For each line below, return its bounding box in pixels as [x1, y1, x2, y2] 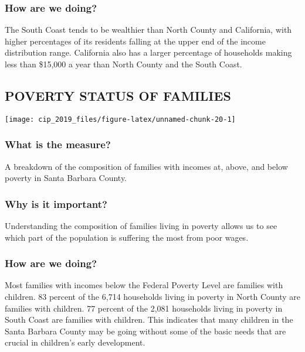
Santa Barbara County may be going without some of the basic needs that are [5, 324, 286, 337]
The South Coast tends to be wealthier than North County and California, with [5, 23, 292, 36]
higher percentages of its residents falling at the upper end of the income [5, 35, 266, 47]
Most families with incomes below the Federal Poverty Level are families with [5, 279, 283, 291]
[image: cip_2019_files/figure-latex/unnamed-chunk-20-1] [5, 115, 236, 124]
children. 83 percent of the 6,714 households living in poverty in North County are [5, 291, 300, 303]
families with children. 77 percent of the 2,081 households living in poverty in [5, 302, 283, 314]
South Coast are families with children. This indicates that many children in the [5, 313, 293, 326]
